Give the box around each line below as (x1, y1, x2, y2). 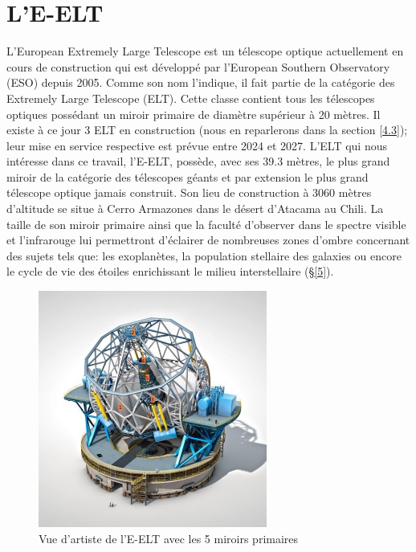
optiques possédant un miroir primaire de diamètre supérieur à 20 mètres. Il (6, 105, 381, 122)
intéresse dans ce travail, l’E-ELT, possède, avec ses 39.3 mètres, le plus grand (6, 153, 390, 170)
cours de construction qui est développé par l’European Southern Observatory (6, 58, 390, 75)
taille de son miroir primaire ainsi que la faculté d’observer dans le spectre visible (6, 215, 406, 232)
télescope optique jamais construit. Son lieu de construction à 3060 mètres (6, 184, 372, 201)
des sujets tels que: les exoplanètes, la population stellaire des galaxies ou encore (6, 247, 402, 264)
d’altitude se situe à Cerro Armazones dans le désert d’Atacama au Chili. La (6, 200, 384, 217)
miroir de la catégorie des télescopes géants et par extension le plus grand (6, 168, 369, 185)
